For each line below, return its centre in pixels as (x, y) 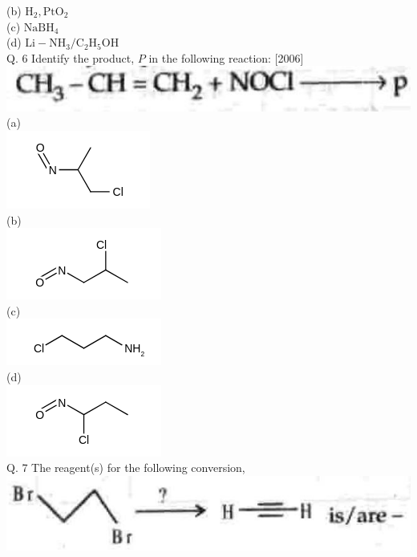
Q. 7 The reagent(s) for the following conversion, (126, 468)
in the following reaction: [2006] (226, 57)
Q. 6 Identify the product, (71, 57)
